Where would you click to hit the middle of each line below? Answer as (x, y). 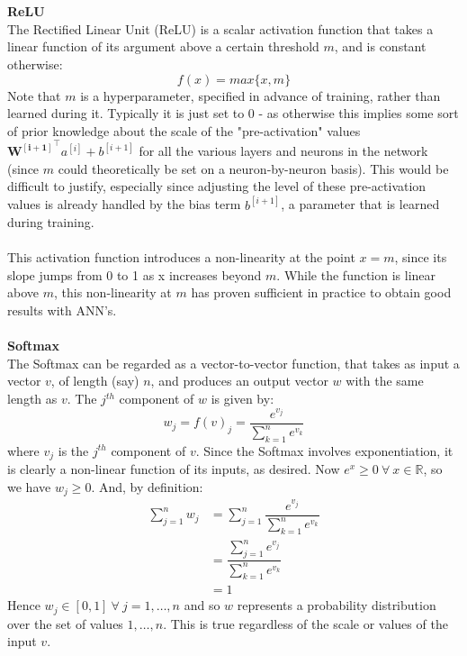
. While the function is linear (356, 274)
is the (73, 450)
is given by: (242, 399)
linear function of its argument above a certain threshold (163, 46)
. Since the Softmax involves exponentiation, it (324, 450)
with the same (385, 381)
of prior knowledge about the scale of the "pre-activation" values (184, 130)
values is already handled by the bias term (124, 204)
